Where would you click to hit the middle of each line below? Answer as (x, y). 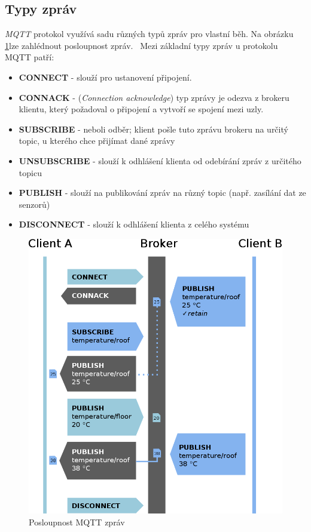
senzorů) (34, 204)
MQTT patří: (30, 57)
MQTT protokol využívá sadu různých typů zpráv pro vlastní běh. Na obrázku (149, 34)
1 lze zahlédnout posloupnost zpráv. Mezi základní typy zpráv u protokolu (141, 45)
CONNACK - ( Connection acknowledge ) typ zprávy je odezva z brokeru (154, 97)
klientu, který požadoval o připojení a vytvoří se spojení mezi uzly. (141, 109)
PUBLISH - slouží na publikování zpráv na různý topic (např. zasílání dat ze (162, 193)
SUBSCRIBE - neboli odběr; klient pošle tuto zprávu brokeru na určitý (153, 129)
